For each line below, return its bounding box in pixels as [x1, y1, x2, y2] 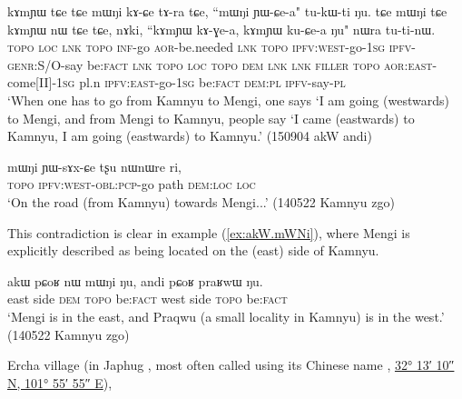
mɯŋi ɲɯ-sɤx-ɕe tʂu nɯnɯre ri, [7, 156, 182, 175]
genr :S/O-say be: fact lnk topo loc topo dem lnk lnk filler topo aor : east [7, 55, 433, 74]
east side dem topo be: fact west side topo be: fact [7, 289, 288, 308]
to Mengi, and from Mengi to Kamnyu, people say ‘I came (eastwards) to [7, 108, 415, 127]
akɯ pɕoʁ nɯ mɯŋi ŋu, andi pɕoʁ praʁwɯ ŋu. [7, 271, 263, 290]
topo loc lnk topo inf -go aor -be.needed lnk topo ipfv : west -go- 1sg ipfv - [7, 37, 416, 56]
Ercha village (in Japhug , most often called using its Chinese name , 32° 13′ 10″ [7, 355, 455, 374]
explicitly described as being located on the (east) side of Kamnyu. [7, 241, 379, 260]
